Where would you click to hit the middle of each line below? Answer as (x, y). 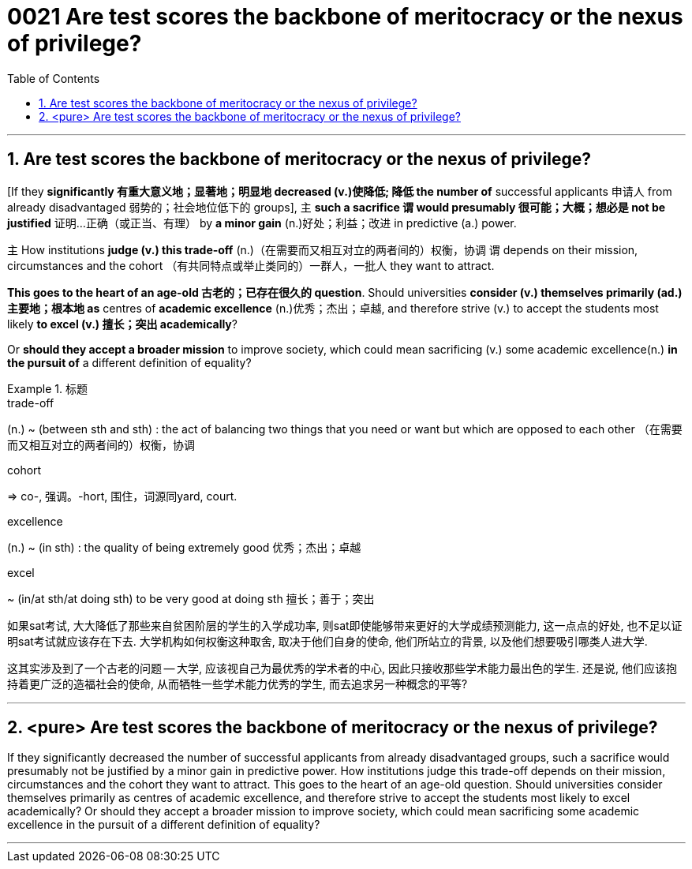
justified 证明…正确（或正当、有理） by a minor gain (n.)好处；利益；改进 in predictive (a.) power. (262, 223)
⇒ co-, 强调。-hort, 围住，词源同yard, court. (122, 496)
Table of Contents (54, 78)
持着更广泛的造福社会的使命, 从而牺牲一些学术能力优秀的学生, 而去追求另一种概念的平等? (238, 684)
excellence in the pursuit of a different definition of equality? (164, 825)
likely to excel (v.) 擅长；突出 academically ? (122, 324)
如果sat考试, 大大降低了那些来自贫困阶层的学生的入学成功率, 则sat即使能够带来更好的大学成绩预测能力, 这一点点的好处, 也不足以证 (345, 625)
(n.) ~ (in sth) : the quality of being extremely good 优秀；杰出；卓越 (184, 547)
